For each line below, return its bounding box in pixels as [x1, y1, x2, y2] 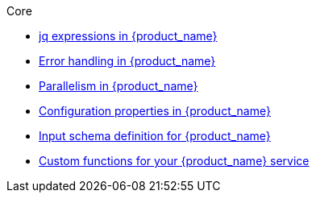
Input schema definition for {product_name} [39, 129, 271, 143]
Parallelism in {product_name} [39, 79, 198, 93]
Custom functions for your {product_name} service [39, 154, 310, 168]
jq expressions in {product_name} [39, 29, 218, 43]
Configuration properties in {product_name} [39, 104, 271, 118]
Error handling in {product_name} [39, 54, 216, 68]
